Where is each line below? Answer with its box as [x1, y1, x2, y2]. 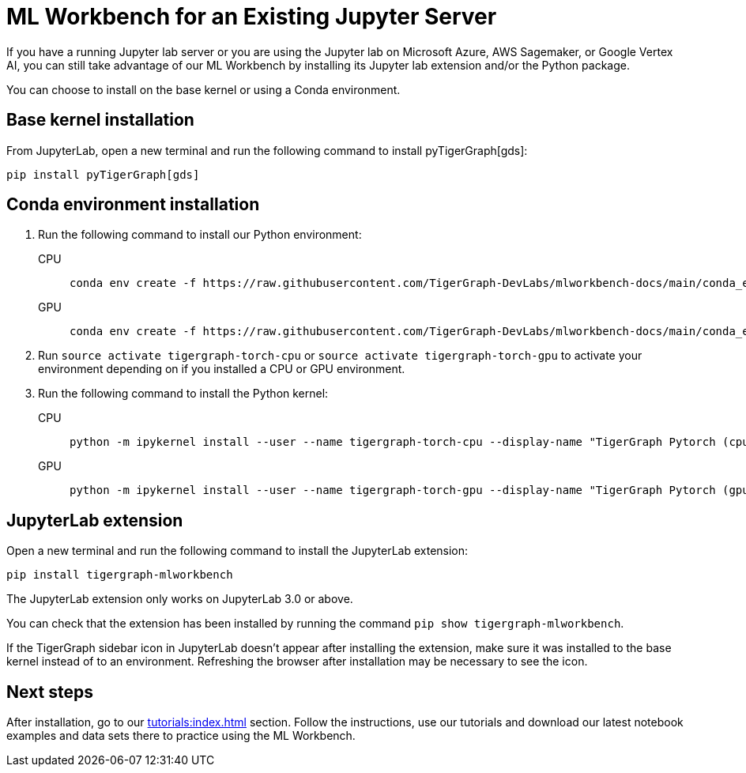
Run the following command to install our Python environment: [38, 228, 362, 242]
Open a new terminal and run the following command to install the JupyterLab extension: [6, 544, 469, 558]
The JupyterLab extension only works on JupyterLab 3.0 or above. [6, 592, 353, 606]
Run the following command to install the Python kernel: [38, 386, 329, 401]
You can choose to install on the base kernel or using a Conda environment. [6, 82, 401, 96]
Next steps [6, 681, 93, 702]
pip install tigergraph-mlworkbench [6, 568, 233, 582]
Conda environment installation [6, 194, 260, 215]
